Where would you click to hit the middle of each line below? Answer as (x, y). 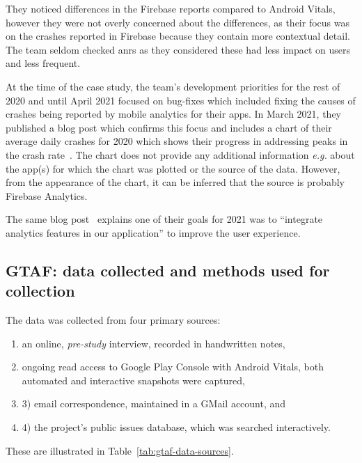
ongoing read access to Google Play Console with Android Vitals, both (173, 367)
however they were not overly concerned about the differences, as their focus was (178, 22)
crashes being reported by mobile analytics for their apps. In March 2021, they (174, 114)
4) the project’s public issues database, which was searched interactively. (176, 427)
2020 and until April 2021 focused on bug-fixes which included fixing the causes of (181, 100)
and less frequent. (43, 63)
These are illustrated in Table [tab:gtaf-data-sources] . (120, 450)
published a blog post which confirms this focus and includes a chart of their (169, 127)
